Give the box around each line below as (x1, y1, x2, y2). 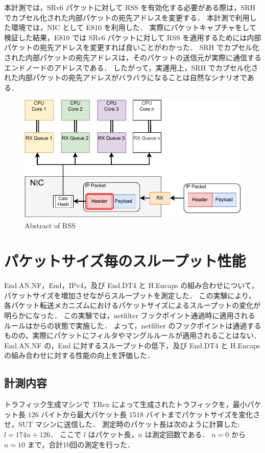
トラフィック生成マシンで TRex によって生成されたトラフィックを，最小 (4, 399, 247, 410)
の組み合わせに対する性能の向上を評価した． (4, 350, 154, 361)
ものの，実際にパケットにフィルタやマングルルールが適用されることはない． (4, 330, 261, 341)
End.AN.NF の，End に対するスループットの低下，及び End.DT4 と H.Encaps (4, 340, 260, 350)
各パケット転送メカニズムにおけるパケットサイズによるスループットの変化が (4, 300, 261, 311)
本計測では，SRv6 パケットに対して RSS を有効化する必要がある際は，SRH (4, 2, 256, 12)
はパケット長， (88, 428, 138, 439)
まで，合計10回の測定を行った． (27, 439, 135, 449)
